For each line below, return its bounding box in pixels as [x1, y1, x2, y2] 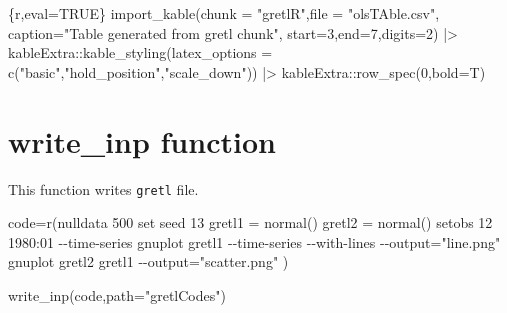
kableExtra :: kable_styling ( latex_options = [8, 42, 273, 63]
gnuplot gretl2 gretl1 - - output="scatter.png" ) [8, 251, 289, 272]
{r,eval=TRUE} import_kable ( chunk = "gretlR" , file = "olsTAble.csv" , [8, 3, 440, 23]
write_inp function [8, 120, 276, 161]
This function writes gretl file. [8, 178, 199, 199]
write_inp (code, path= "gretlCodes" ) [8, 284, 226, 305]
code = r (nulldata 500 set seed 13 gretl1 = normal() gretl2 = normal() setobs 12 [8, 212, 493, 233]
